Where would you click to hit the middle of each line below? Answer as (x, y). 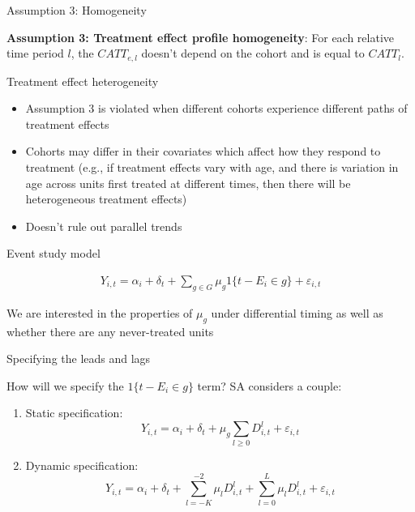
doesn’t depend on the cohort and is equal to (253, 53)
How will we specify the (65, 385)
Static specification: (74, 413)
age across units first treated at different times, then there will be (188, 183)
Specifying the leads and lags (79, 358)
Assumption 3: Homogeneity (77, 10)
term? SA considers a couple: (270, 385)
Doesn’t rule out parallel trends (104, 226)
